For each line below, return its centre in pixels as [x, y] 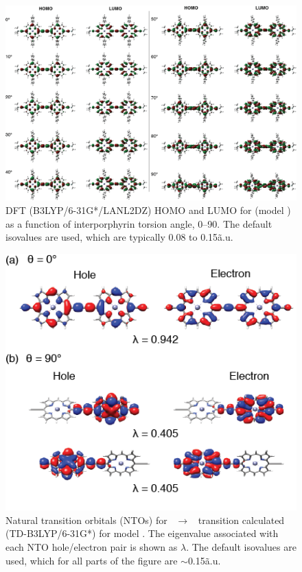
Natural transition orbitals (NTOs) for [86, 520]
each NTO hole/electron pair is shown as [92, 547]
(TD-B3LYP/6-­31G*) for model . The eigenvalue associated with [142, 533]
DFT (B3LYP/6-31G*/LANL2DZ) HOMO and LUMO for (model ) [148, 210]
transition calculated [241, 520]
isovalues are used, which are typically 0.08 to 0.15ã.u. [119, 237]
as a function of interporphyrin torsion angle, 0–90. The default [139, 223]
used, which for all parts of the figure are [92, 560]
